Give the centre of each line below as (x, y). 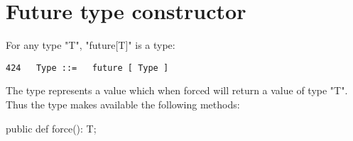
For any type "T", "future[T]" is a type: (91, 45)
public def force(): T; (51, 128)
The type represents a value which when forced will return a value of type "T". (177, 90)
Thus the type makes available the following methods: (123, 104)
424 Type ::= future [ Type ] (87, 68)
